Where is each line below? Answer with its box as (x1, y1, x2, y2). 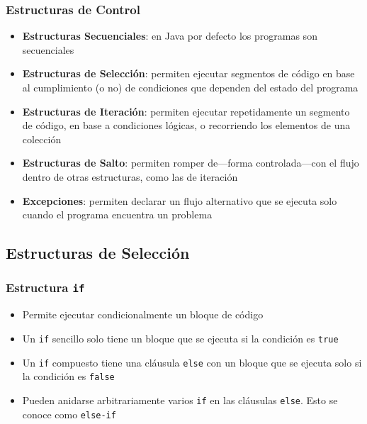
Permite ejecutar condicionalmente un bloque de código (22, 307, 264, 322)
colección (22, 131, 62, 146)
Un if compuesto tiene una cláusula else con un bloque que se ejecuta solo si (22, 355, 362, 369)
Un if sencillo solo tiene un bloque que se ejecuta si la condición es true (22, 330, 339, 345)
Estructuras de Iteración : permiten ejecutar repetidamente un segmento (22, 104, 350, 118)
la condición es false (22, 369, 115, 384)
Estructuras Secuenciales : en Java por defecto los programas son (22, 28, 317, 43)
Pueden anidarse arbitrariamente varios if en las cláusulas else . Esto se (22, 392, 338, 407)
